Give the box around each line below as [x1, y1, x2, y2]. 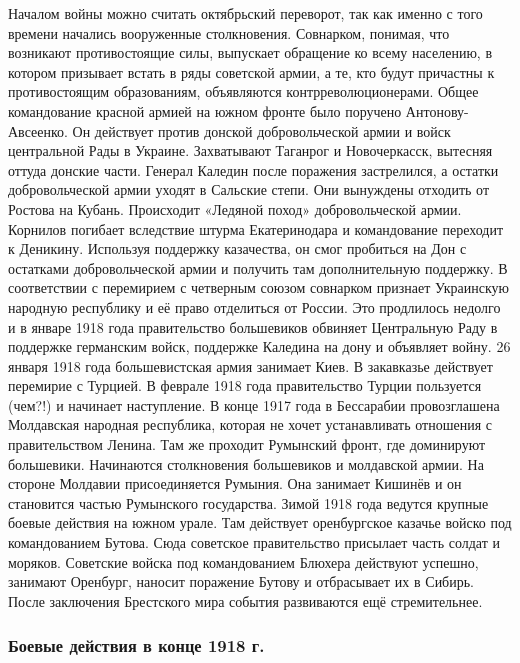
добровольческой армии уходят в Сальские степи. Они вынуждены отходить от [8, 179, 490, 200]
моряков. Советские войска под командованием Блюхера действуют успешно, [8, 551, 479, 572]
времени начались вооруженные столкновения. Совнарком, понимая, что [8, 22, 450, 43]
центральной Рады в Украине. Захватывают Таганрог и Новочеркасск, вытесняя [8, 140, 493, 161]
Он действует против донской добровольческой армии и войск [72, 120, 451, 141]
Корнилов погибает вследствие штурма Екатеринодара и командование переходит [8, 218, 503, 239]
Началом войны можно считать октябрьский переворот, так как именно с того [8, 3, 483, 23]
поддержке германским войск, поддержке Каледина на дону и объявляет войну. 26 [8, 336, 511, 357]
